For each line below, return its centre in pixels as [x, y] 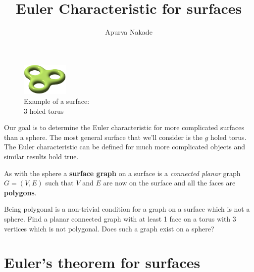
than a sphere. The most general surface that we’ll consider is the [103, 137]
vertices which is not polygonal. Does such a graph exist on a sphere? [109, 228]
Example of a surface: [57, 101]
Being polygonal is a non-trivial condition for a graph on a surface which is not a [127, 209]
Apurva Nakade [129, 32]
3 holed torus [44, 111]
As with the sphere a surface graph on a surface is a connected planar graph [122, 173]
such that [59, 183]
